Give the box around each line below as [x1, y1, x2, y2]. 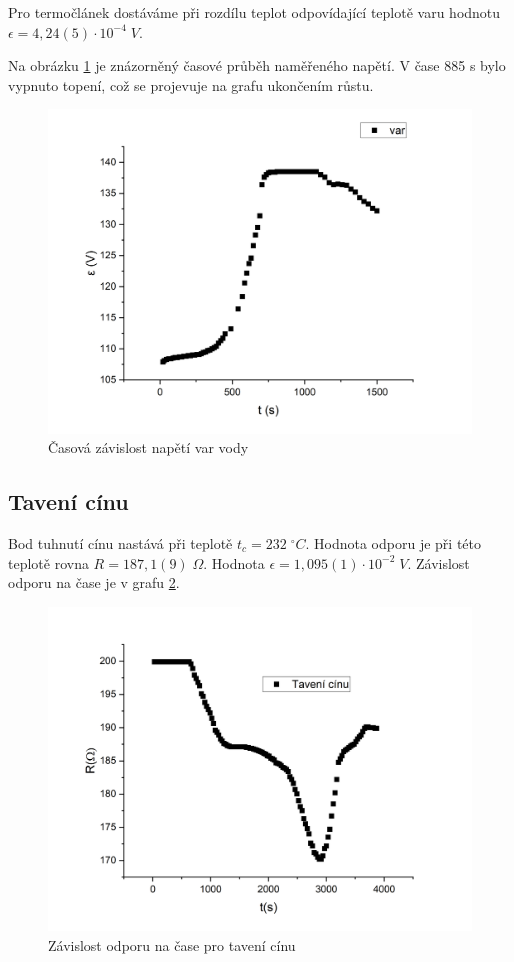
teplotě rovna [8, 552, 89, 573]
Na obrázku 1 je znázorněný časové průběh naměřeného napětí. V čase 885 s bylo [8, 55, 506, 76]
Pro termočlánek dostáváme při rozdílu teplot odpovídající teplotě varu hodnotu [8, 2, 501, 22]
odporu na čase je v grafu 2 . [8, 572, 180, 593]
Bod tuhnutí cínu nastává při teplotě [8, 532, 233, 553]
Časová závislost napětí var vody [48, 437, 249, 458]
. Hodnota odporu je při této [305, 532, 481, 553]
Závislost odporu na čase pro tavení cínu [48, 934, 296, 955]
